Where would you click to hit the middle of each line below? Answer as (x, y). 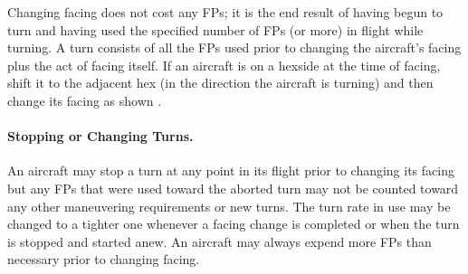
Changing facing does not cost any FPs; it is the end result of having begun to (225, 12)
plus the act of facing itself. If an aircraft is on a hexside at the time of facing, (224, 65)
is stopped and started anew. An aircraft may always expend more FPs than (220, 241)
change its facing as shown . (85, 100)
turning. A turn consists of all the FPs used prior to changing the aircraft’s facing (234, 47)
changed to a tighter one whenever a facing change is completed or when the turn (234, 224)
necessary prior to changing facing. (104, 259)
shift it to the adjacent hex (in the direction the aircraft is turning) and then (220, 83)
